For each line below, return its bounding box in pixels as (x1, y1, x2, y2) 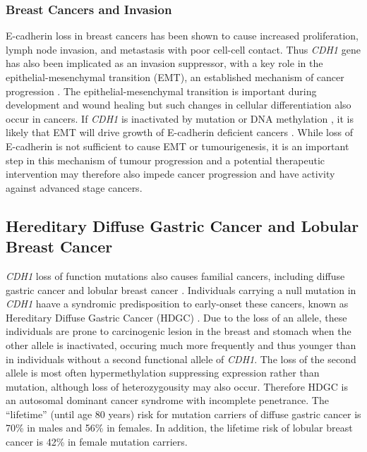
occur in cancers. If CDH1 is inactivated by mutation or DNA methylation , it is (6, 111, 354, 126)
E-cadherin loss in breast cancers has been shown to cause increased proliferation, (6, 28, 359, 43)
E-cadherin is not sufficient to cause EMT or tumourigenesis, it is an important (6, 138, 349, 153)
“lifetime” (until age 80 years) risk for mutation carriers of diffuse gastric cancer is (6, 406, 361, 421)
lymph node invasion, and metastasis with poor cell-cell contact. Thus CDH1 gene (6, 42, 361, 56)
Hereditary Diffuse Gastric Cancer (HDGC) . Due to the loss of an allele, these (6, 310, 347, 324)
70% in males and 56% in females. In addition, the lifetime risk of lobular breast (6, 420, 353, 435)
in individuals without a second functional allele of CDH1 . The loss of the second (6, 351, 356, 366)
